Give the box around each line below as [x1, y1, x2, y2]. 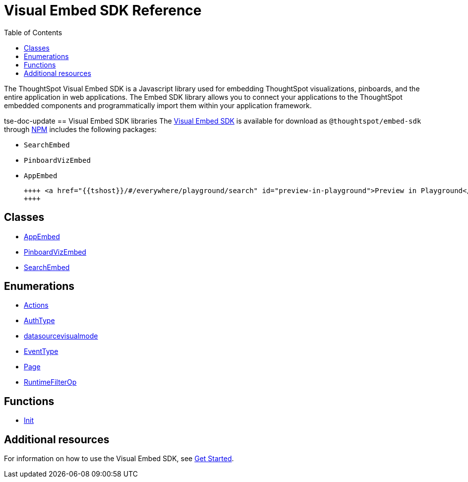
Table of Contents [4, 28, 62, 37]
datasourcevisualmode [24, 332, 98, 341]
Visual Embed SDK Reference [4, 2, 202, 19]
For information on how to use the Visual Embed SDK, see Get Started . [4, 454, 234, 463]
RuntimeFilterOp [24, 378, 77, 387]
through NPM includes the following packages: [4, 125, 157, 134]
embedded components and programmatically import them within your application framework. [4, 101, 312, 110]
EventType [24, 347, 58, 356]
